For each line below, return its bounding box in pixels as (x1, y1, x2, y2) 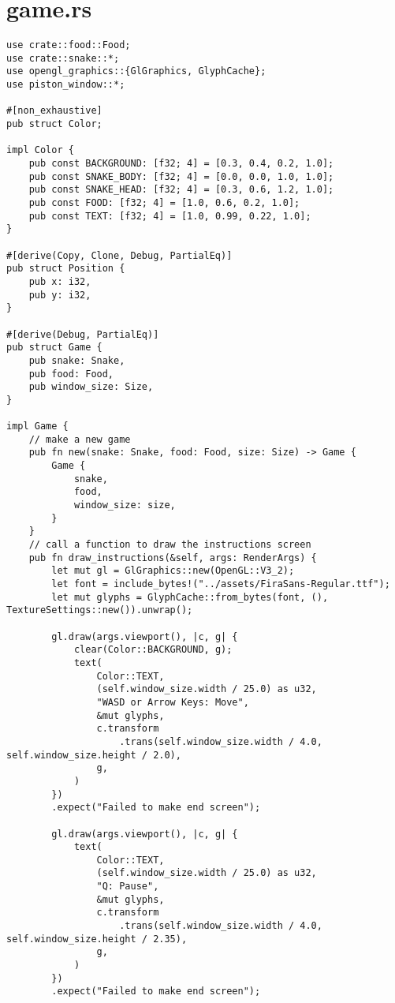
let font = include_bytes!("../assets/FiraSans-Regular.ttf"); (51, 578, 390, 590)
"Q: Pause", (96, 881, 159, 893)
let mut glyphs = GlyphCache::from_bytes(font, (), (51, 591, 329, 603)
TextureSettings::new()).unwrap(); (6, 604, 193, 616)
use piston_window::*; (6, 79, 125, 91)
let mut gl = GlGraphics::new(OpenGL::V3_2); (51, 565, 295, 577)
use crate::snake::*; (6, 52, 120, 64)
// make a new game (28, 433, 131, 445)
